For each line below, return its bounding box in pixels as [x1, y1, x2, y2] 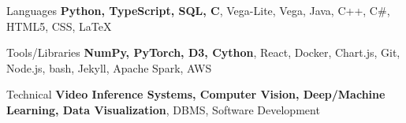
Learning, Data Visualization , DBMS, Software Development [6, 101, 320, 117]
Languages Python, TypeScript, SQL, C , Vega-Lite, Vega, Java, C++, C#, [6, 2, 390, 18]
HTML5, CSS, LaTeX [6, 17, 112, 34]
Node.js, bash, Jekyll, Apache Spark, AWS [6, 59, 212, 76]
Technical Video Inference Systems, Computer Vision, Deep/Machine [6, 86, 386, 102]
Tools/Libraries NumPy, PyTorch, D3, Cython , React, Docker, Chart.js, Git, [6, 44, 400, 61]
